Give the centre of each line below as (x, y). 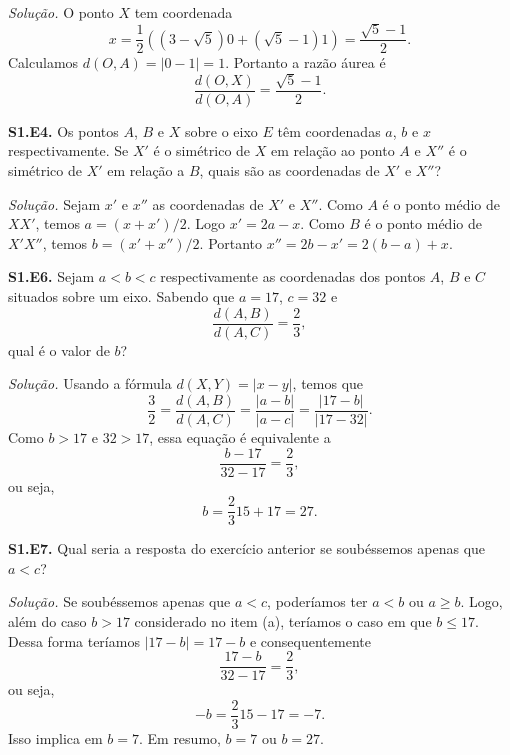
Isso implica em (55, 737)
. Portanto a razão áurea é (305, 62)
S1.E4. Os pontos (63, 130)
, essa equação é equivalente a (240, 436)
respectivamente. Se (68, 150)
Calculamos (43, 62)
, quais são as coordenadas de (289, 170)
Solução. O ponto (61, 12)
